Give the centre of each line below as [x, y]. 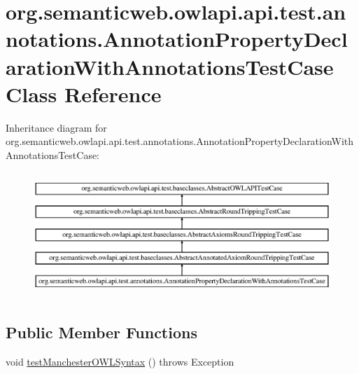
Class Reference [84, 93]
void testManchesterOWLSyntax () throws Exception [120, 361]
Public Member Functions [101, 332]
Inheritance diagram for [56, 127]
